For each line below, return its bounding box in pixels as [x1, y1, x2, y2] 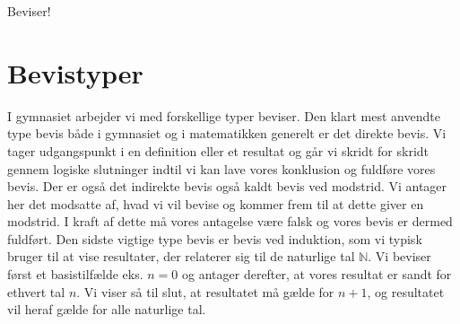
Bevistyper [7, 54, 143, 91]
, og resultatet [367, 282, 445, 301]
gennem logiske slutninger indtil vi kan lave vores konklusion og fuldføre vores [7, 159, 436, 178]
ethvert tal [7, 282, 65, 301]
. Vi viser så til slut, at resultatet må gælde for [76, 282, 334, 301]
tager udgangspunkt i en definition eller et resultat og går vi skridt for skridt [7, 141, 430, 160]
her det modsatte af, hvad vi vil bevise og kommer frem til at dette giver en [7, 194, 424, 213]
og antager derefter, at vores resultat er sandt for [182, 265, 452, 284]
